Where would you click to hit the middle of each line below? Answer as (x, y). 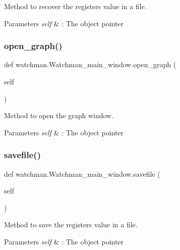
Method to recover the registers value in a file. (75, 6)
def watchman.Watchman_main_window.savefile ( (82, 173)
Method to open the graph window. (59, 115)
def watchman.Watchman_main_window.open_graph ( (90, 64)
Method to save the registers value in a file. (71, 224)
